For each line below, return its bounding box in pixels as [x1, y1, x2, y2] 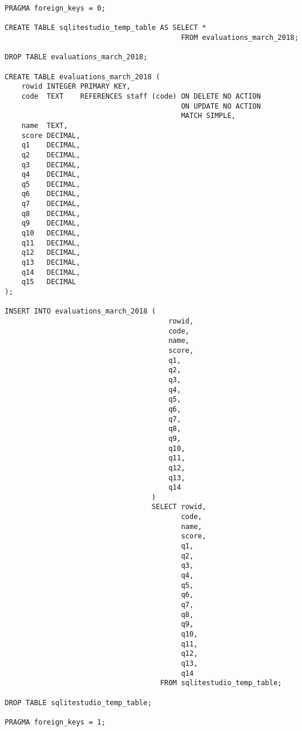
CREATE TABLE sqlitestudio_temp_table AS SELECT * [5, 23, 206, 32]
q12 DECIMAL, [21, 248, 80, 257]
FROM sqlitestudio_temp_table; [160, 679, 282, 688]
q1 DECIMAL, [21, 141, 80, 150]
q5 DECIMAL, [21, 180, 80, 188]
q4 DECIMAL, [21, 170, 80, 179]
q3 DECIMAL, [21, 160, 80, 169]
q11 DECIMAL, [21, 238, 80, 247]
